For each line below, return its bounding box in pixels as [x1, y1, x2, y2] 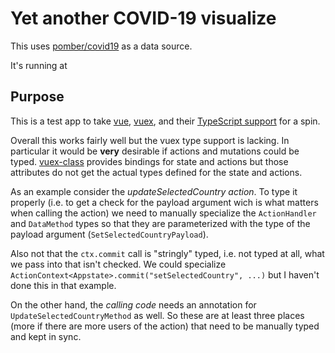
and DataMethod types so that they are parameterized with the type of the [10, 217, 311, 229]
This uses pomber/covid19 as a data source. [10, 40, 193, 52]
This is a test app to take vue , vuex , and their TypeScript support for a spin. [10, 115, 321, 127]
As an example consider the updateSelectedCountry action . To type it [10, 185, 298, 197]
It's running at [10, 59, 68, 71]
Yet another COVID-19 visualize [10, 7, 277, 30]
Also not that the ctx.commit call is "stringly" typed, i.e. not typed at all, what [10, 247, 325, 259]
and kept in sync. [10, 330, 82, 342]
